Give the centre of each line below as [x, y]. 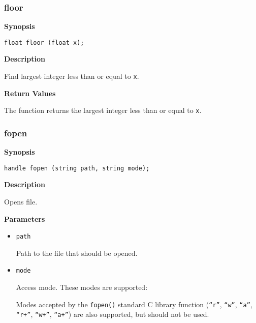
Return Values [30, 93]
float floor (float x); [44, 42]
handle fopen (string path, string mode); [77, 168]
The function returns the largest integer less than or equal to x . [103, 110]
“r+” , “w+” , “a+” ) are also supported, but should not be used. [113, 314]
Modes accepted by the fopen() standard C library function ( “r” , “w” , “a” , [134, 304]
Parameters [25, 218]
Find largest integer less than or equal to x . [72, 76]
